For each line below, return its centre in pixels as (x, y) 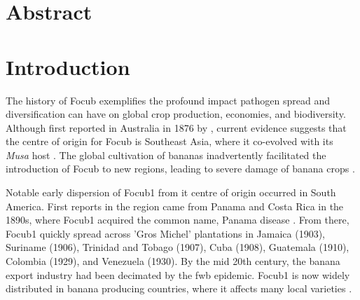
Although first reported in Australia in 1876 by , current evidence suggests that (176, 127)
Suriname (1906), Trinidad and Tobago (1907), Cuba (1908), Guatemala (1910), (178, 247)
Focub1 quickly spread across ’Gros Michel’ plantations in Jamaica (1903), (166, 233)
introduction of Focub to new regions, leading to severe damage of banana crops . (180, 169)
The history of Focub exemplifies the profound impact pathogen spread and (168, 100)
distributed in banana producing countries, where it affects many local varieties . (179, 288)
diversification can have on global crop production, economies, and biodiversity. (176, 114)
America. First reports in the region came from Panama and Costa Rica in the (175, 206)
